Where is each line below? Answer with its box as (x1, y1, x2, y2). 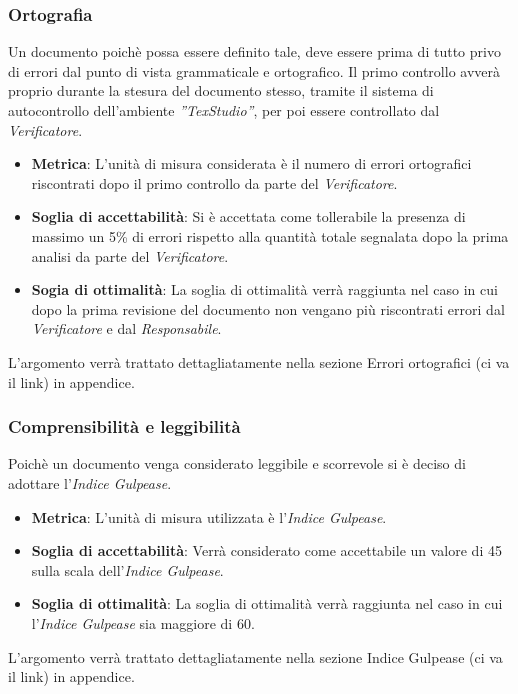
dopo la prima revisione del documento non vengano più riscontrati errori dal (31, 298, 505, 319)
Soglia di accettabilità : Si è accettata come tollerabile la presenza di (31, 206, 466, 227)
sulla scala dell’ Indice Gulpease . (31, 559, 224, 580)
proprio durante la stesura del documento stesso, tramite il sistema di (8, 80, 434, 101)
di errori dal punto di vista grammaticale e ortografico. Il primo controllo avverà (8, 60, 500, 81)
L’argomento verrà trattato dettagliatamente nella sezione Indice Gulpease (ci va (8, 646, 503, 667)
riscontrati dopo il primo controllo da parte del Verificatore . (31, 172, 398, 193)
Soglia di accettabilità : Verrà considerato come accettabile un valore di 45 (31, 540, 502, 561)
